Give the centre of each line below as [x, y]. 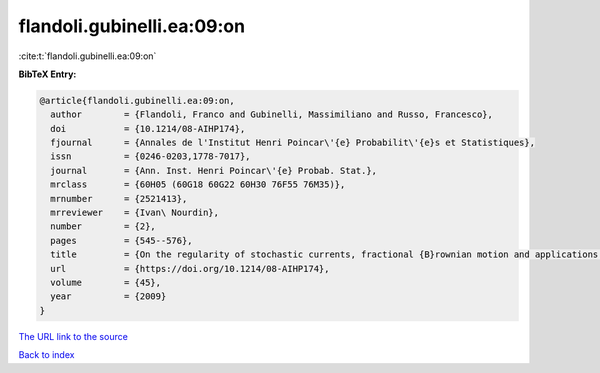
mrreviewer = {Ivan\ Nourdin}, [135, 213]
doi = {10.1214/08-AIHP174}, [148, 128]
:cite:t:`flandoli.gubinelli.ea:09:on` [87, 56]
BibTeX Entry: [47, 74]
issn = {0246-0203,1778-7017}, [150, 156]
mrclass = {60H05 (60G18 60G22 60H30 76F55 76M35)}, [198, 184]
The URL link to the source [73, 336]
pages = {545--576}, [122, 240]
